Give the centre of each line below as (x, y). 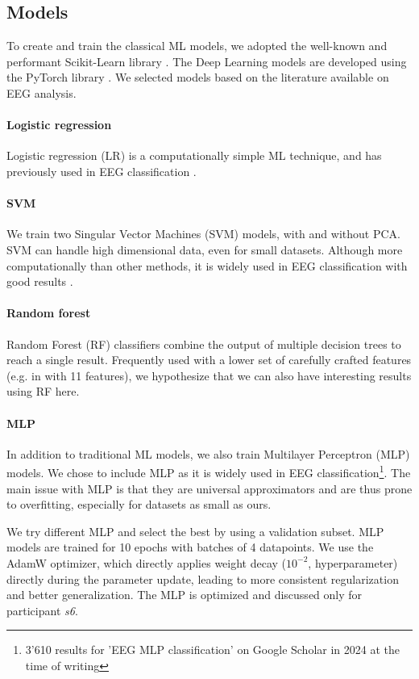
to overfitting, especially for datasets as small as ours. (139, 504)
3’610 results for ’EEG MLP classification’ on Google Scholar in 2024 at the (212, 650)
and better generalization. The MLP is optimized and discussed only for (185, 595)
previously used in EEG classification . (102, 171)
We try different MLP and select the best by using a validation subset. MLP (195, 531)
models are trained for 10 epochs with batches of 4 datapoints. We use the (190, 547)
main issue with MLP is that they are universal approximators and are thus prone (209, 488)
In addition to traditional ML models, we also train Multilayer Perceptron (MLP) (208, 453)
